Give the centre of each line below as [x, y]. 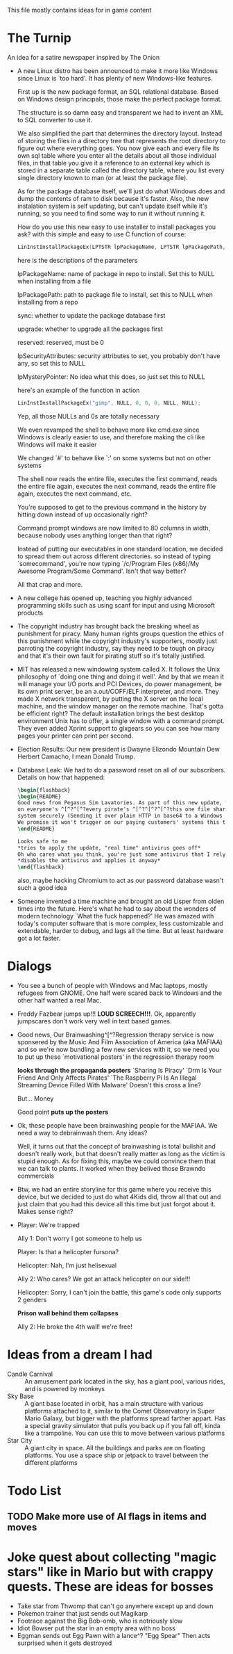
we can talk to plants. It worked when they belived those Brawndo [111, 1169]
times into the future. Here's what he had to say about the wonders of [116, 909]
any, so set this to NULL [51, 363]
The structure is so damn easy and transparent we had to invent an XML [120, 112]
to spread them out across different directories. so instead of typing [114, 556]
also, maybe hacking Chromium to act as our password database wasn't [120, 881]
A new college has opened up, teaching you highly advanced [104, 598]
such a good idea [42, 888]
